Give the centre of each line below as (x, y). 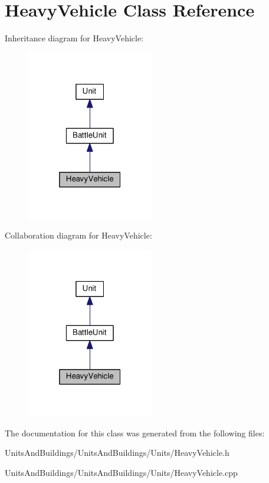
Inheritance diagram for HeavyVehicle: (74, 38)
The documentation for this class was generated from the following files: (135, 433)
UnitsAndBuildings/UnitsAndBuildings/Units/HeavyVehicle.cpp (121, 472)
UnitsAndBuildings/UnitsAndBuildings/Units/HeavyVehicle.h (117, 453)
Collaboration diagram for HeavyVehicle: (78, 235)
